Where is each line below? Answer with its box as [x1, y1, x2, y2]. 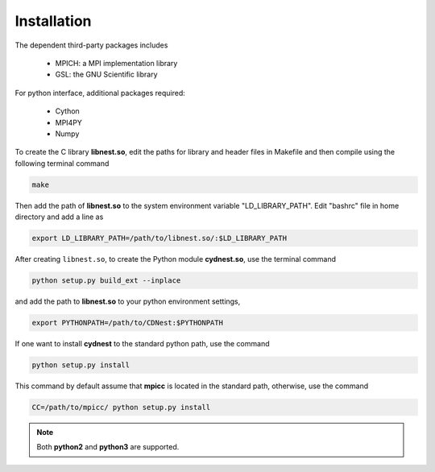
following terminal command [14, 158, 110, 168]
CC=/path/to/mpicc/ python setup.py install [31, 403, 211, 412]
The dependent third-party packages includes [14, 40, 168, 50]
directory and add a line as [14, 212, 104, 222]
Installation [14, 12, 92, 30]
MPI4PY [55, 118, 82, 127]
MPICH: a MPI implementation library [55, 58, 178, 68]
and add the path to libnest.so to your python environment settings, [14, 296, 241, 306]
